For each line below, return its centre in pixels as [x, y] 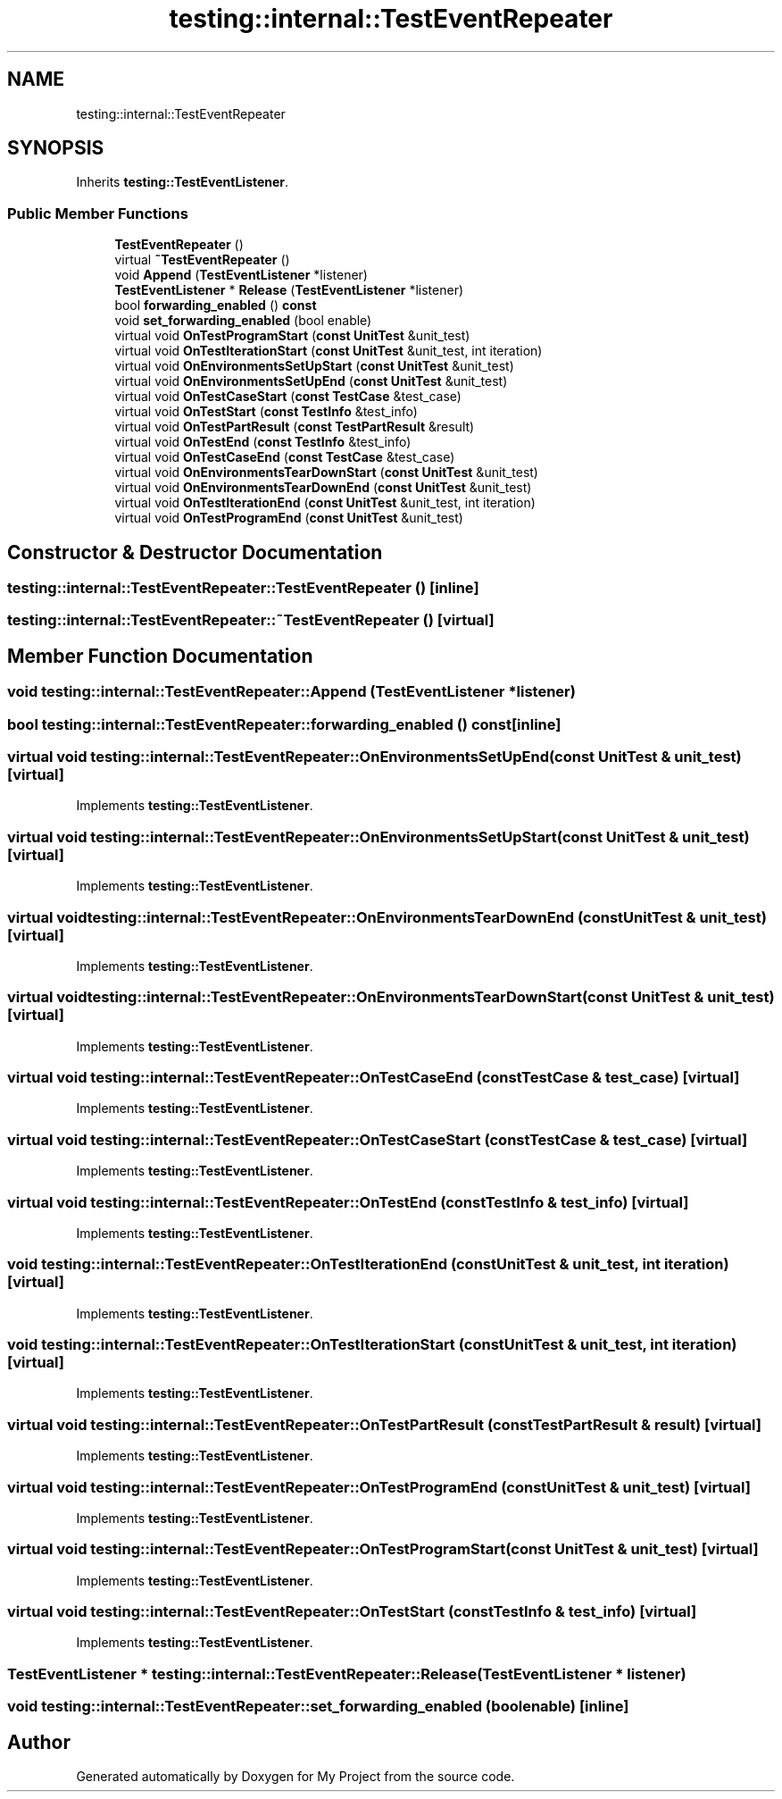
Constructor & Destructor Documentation [195, 552]
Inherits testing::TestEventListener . [183, 182]
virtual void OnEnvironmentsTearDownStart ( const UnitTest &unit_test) [326, 473]
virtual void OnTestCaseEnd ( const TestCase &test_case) [285, 457]
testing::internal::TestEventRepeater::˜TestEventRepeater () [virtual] [251, 620]
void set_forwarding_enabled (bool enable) [243, 321]
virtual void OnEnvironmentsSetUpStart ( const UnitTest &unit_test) [314, 366]
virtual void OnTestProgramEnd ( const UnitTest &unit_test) [289, 518]
